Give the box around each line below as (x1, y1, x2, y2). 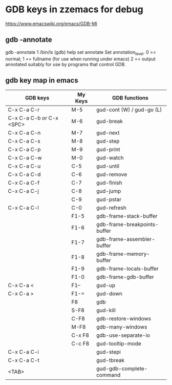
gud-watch (96, 154, 124, 161)
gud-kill (96, 307, 116, 314)
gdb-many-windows (96, 323, 147, 331)
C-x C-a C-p (8, 146, 41, 153)
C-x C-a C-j (8, 188, 39, 195)
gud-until (96, 163, 119, 170)
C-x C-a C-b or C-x (8, 114, 59, 121)
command (96, 372, 121, 379)
